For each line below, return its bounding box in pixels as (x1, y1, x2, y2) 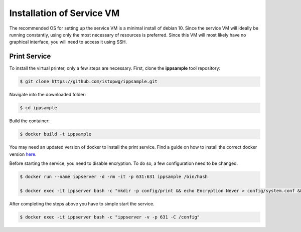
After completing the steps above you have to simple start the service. (9, 200, 155, 206)
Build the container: (9, 118, 50, 124)
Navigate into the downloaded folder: (9, 92, 86, 98)
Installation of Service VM (9, 8, 120, 19)
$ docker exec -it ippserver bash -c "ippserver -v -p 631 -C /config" (20, 214, 200, 220)
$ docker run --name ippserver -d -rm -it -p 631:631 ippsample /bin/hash (20, 173, 208, 179)
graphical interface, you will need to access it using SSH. (9, 39, 127, 45)
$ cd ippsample (20, 105, 57, 111)
